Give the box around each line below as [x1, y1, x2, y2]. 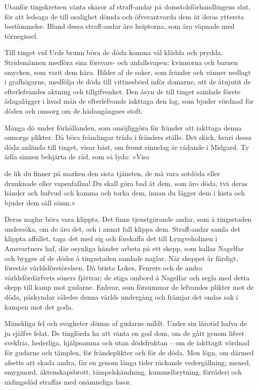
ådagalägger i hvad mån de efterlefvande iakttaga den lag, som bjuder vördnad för [4, 96, 254, 106]
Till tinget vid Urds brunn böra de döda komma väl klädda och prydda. [4, 47, 223, 58]
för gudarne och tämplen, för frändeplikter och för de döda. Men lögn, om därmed [4, 347, 254, 357]
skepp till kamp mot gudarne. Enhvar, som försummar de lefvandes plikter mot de [4, 282, 254, 292]
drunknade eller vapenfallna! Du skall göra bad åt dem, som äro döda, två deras [4, 178, 248, 188]
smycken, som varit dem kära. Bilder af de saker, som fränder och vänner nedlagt [4, 66, 251, 77]
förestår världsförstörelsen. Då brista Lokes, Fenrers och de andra [4, 262, 203, 273]
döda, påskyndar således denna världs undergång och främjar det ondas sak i [4, 292, 238, 302]
